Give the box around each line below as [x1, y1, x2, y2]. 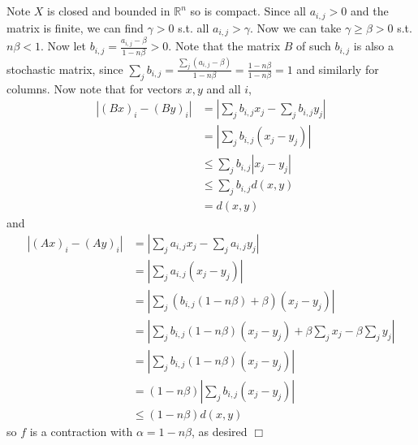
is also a [353, 37, 394, 54]
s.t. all [178, 19, 209, 36]
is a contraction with [29, 422, 133, 439]
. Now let [41, 37, 86, 54]
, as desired [191, 422, 248, 439]
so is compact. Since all [190, 2, 306, 19]
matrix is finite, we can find [6, 19, 144, 36]
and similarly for [296, 60, 379, 77]
